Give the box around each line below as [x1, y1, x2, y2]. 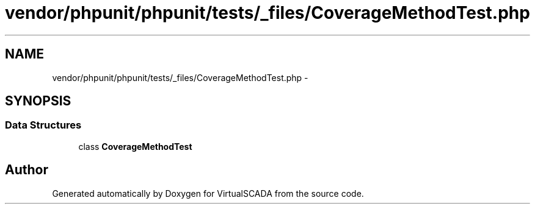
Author [5, 162, 48, 178]
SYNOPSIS [5, 93, 71, 109]
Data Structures [5, 119, 82, 132]
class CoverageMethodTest [78, 141, 192, 152]
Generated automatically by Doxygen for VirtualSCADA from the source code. [52, 188, 364, 199]
